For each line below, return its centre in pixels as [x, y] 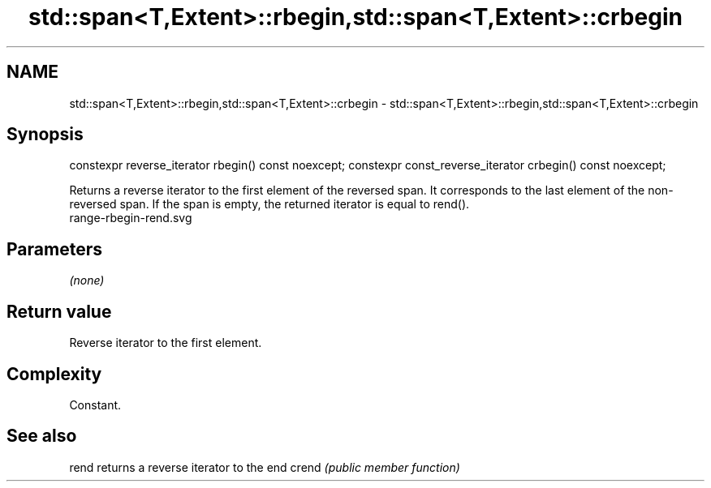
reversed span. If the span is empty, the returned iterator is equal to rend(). [269, 204]
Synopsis [45, 135]
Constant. [95, 405]
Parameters [54, 249]
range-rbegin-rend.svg [131, 218]
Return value [59, 311]
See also [42, 436]
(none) [87, 280]
